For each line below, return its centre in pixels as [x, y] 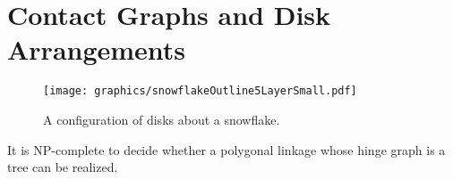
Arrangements [97, 49]
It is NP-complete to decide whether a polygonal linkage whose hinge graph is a [226, 149]
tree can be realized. [63, 167]
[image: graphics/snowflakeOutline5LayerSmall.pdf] [200, 91]
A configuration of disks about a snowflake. [162, 119]
